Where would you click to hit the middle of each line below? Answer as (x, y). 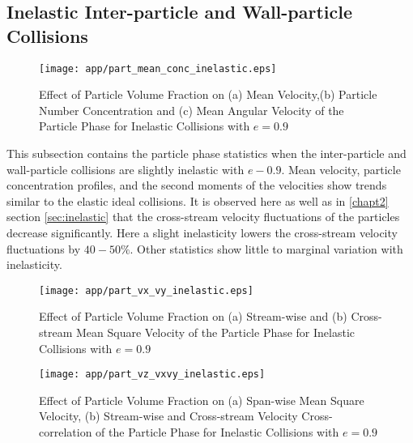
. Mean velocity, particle (341, 169)
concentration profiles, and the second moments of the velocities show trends (197, 185)
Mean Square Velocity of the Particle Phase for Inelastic (215, 332)
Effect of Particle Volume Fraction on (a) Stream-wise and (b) (193, 316)
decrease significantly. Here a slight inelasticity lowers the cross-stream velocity (202, 232)
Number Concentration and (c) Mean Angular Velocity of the (192, 110)
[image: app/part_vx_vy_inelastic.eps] (146, 290)
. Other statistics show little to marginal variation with (266, 248)
